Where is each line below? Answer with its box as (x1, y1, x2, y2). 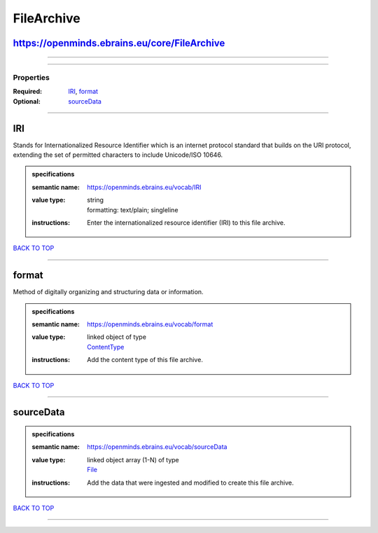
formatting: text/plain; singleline (87, 205, 178, 214)
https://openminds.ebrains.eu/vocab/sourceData (87, 443, 227, 451)
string (87, 196, 104, 205)
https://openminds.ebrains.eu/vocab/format (87, 320, 213, 328)
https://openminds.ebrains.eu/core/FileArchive (13, 37, 225, 49)
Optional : (13, 97, 41, 105)
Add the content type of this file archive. (87, 356, 203, 364)
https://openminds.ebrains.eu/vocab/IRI (87, 183, 202, 191)
